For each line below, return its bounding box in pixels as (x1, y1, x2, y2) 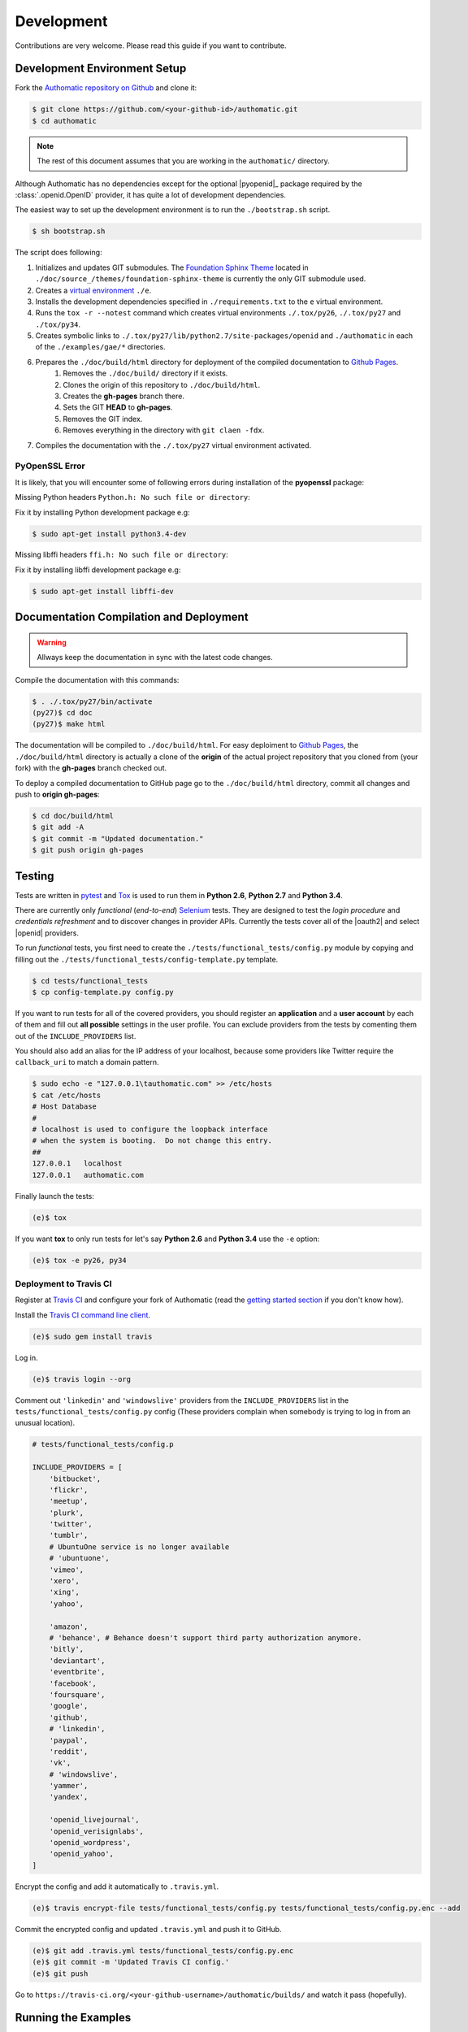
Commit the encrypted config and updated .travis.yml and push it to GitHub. (15, 1924, 282, 1934)
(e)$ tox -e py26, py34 (32, 1256, 128, 1265)
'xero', (49, 1577, 80, 1586)
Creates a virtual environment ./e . (35, 285, 152, 295)
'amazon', (49, 1622, 89, 1631)
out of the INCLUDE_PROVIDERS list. (15, 1031, 136, 1040)
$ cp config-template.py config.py (32, 988, 174, 996)
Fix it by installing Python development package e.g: (15, 507, 190, 517)
